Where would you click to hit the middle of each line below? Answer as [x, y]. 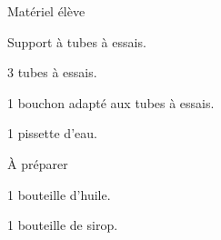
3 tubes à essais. [52, 72]
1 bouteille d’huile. [59, 194]
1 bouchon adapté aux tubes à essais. [111, 102]
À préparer [38, 163]
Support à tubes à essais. [77, 41]
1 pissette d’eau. [52, 133]
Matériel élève [46, 11]
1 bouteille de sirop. [63, 225]
